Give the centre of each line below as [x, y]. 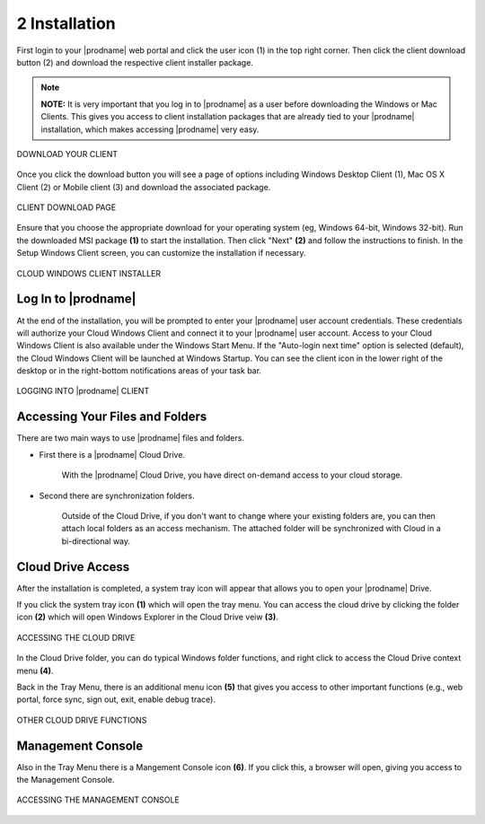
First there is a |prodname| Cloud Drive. [112, 454]
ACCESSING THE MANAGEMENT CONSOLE [98, 800]
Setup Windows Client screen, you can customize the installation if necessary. [161, 253]
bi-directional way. [96, 541]
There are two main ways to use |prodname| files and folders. [130, 438]
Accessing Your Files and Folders [112, 417]
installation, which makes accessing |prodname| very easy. [150, 129]
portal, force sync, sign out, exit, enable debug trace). [116, 699]
